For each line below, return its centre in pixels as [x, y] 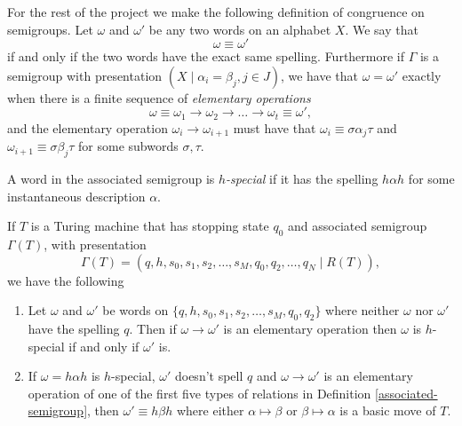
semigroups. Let [50, 29]
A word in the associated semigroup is [111, 179]
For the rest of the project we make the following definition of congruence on [216, 12]
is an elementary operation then [310, 329]
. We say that [382, 29]
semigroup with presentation [85, 75]
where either [210, 410]
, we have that [319, 75]
